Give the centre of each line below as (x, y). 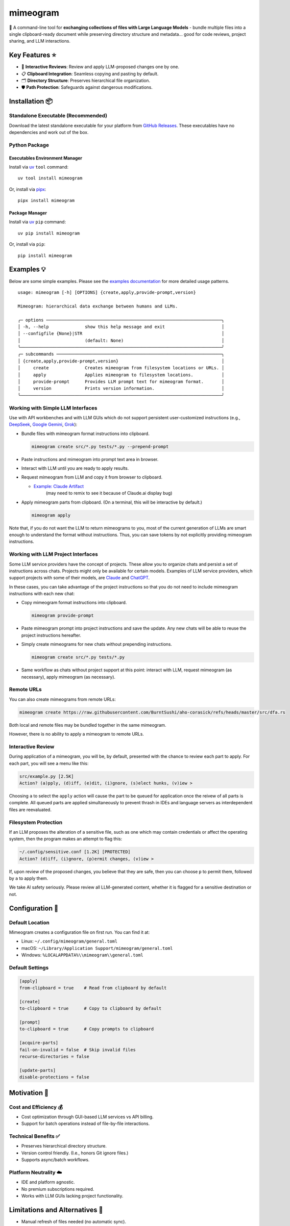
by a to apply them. (29, 878)
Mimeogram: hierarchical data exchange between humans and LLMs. (98, 306)
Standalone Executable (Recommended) (58, 116)
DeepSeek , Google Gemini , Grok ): (43, 425)
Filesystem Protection (36, 822)
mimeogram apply (51, 515)
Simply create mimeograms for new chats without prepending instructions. (97, 644)
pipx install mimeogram (46, 201)
